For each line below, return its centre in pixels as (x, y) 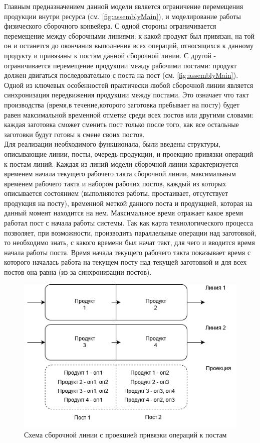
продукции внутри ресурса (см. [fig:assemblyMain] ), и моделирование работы (122, 16)
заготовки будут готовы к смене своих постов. (74, 134)
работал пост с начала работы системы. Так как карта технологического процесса (128, 223)
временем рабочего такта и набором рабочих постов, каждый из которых (115, 183)
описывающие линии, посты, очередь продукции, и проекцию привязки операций (129, 153)
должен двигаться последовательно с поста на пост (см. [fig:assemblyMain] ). (121, 75)
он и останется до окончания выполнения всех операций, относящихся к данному (129, 45)
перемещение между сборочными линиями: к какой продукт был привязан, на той (129, 35)
